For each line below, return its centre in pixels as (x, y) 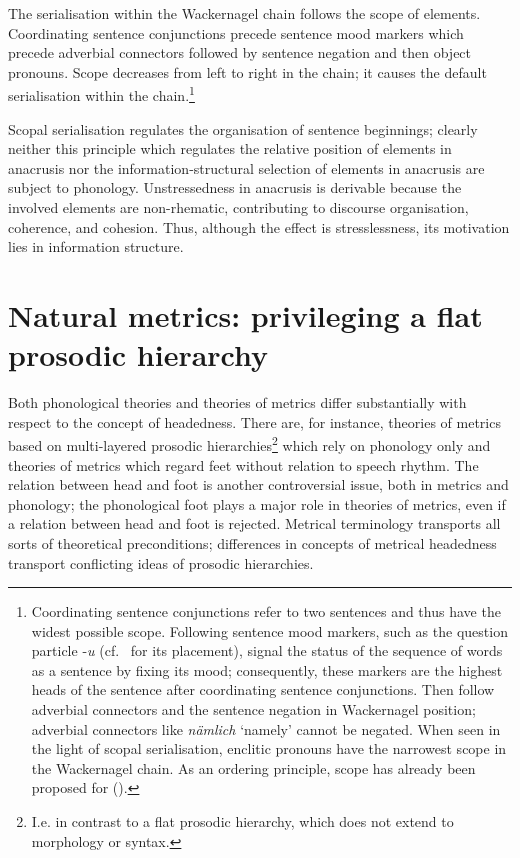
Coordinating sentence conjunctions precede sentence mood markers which (236, 32)
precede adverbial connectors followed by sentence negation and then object (240, 52)
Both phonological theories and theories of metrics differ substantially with (237, 402)
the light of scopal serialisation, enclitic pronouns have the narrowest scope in (269, 748)
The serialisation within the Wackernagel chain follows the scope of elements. (244, 13)
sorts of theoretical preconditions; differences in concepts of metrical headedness (252, 542)
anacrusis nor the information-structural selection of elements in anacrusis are (246, 167)
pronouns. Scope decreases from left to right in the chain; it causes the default (247, 71)
